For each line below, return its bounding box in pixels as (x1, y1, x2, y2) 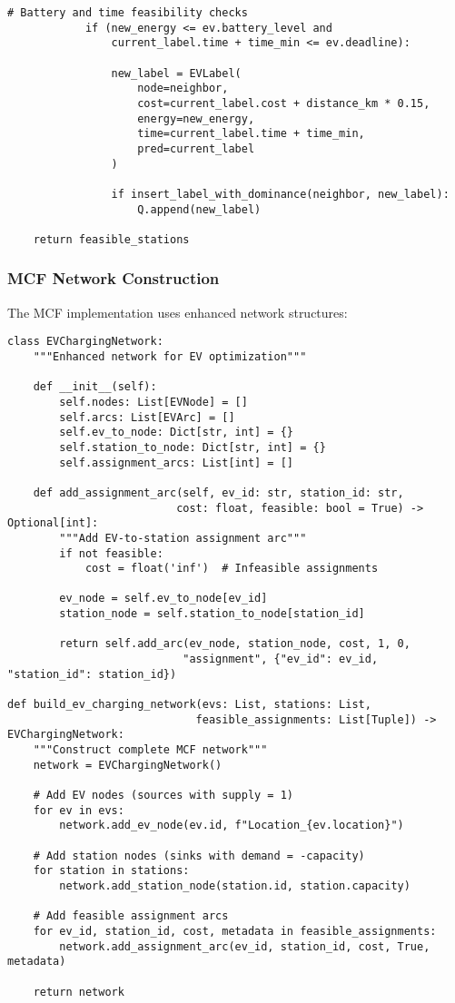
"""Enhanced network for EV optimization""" (33, 349, 307, 363)
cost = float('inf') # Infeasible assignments (84, 562, 379, 575)
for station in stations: (33, 864, 190, 878)
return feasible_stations (33, 232, 190, 246)
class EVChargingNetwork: (7, 335, 163, 349)
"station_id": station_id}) (7, 667, 177, 681)
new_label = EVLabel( (111, 66, 242, 80)
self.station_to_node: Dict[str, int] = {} (59, 440, 326, 454)
